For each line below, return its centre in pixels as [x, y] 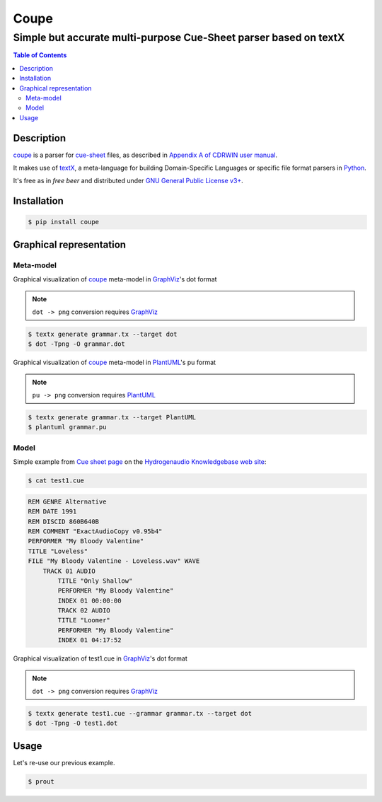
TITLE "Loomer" [84, 620]
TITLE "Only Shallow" [95, 581]
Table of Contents [40, 55]
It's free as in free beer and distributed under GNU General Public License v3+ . [128, 181]
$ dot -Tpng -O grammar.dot [76, 344]
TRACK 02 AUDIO [84, 611]
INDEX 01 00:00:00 [89, 600]
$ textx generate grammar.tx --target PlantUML [112, 418]
